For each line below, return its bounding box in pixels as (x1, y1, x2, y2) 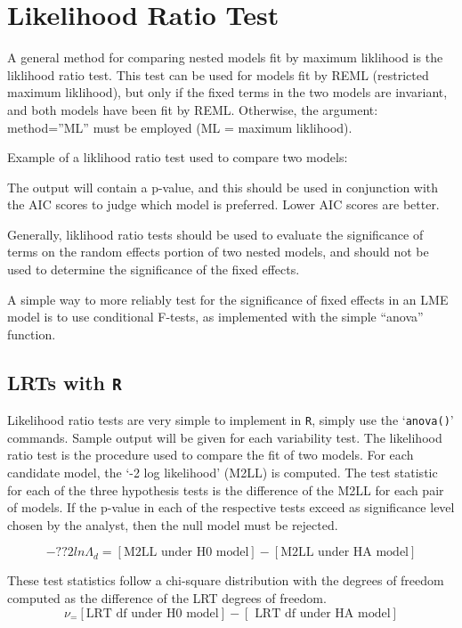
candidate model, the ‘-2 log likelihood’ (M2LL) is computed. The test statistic (7, 463, 438, 482)
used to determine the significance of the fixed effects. (7, 260, 300, 279)
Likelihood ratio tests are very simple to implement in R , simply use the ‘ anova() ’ (7, 411, 454, 429)
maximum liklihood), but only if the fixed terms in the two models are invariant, (7, 83, 448, 102)
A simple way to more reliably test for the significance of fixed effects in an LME (7, 290, 449, 308)
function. (7, 324, 56, 343)
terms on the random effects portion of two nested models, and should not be (7, 242, 429, 261)
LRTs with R (7, 368, 122, 396)
